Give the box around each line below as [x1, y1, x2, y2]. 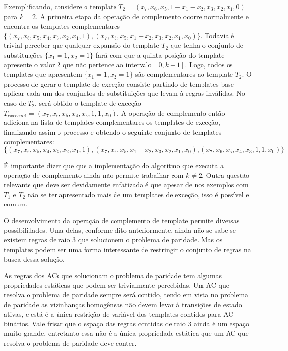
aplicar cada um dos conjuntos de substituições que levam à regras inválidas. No [4, 88, 245, 98]
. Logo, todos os [185, 59, 233, 69]
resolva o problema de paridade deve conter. [4, 338, 137, 348]
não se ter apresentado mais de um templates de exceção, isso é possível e [27, 189, 249, 199]
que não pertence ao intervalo [62, 59, 152, 69]
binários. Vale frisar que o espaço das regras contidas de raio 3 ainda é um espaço [4, 318, 249, 328]
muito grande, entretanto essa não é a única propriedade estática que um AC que [4, 328, 249, 338]
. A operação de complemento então [117, 107, 225, 117]
